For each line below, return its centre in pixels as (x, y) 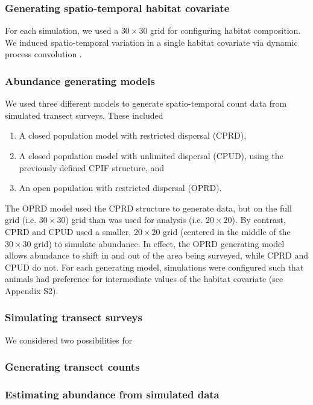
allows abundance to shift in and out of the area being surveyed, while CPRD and (156, 255)
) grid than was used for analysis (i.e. (134, 220)
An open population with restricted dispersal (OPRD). (120, 188)
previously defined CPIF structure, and (92, 167)
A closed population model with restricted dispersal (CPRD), (133, 135)
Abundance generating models (80, 80)
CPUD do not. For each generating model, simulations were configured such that (154, 267)
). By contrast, (259, 220)
